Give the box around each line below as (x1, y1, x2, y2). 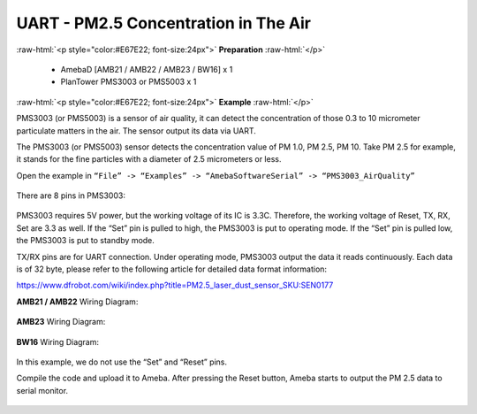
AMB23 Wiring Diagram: (16, 317, 106, 327)
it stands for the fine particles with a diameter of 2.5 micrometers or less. (16, 154, 282, 165)
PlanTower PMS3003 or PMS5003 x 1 (60, 76, 197, 88)
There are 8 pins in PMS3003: (16, 190, 125, 201)
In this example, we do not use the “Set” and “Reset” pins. (16, 356, 228, 367)
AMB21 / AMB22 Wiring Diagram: (16, 296, 139, 307)
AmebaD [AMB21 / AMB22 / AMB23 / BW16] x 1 (60, 64, 233, 74)
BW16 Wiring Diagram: (16, 336, 100, 347)
